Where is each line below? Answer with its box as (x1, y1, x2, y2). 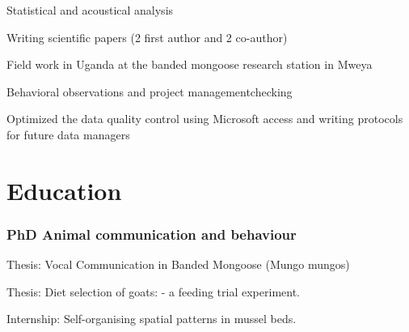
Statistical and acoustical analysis (6, 2, 174, 18)
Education (6, 173, 122, 206)
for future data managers (6, 126, 130, 143)
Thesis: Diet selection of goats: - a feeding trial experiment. (6, 283, 300, 300)
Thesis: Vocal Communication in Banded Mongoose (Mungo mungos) (6, 256, 350, 273)
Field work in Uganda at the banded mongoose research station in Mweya (6, 56, 373, 73)
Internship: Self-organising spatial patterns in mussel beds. (6, 310, 297, 327)
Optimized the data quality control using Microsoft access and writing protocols (6, 110, 403, 127)
